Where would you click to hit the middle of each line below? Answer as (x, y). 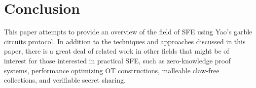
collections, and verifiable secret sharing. (65, 80)
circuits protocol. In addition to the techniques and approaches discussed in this (125, 41)
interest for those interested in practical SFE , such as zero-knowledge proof (117, 60)
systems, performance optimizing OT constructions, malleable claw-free (112, 70)
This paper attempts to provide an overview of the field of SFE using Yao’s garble (128, 32)
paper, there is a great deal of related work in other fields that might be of (117, 51)
